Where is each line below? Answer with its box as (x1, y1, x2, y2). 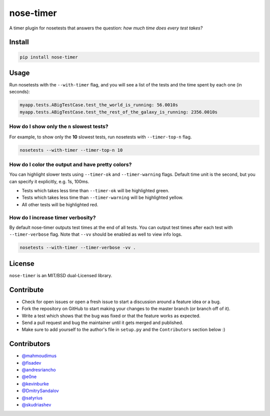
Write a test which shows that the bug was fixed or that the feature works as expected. (21, 313, 201, 319)
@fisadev (21, 360, 41, 366)
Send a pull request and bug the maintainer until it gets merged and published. (21, 320, 183, 326)
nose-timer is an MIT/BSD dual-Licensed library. (9, 272, 112, 278)
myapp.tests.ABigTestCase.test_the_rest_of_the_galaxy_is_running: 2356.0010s (19, 109, 217, 115)
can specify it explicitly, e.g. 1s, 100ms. (9, 178, 89, 184)
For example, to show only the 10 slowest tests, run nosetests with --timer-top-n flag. (9, 134, 192, 140)
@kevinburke (21, 381, 49, 387)
